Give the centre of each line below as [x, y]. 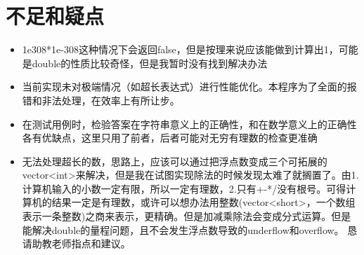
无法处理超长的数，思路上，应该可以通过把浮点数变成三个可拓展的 [175, 161]
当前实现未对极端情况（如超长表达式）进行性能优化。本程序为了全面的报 [189, 87]
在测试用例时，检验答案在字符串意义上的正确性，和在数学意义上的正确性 [189, 124]
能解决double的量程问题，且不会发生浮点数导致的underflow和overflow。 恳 [190, 229]
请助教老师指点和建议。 [76, 243]
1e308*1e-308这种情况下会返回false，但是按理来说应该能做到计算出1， [180, 49]
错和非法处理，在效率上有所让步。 [101, 100]
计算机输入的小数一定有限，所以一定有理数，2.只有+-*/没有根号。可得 [184, 188]
